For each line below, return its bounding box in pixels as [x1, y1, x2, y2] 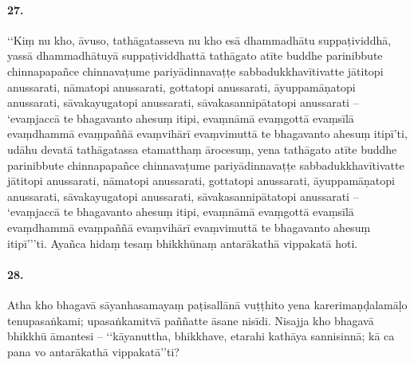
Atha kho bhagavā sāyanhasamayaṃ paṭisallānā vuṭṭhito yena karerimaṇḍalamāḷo [7, 296, 408, 312]
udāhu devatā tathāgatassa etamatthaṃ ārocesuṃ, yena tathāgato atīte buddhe [7, 140, 397, 157]
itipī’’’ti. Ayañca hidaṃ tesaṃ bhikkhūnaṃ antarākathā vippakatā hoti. [7, 234, 358, 251]
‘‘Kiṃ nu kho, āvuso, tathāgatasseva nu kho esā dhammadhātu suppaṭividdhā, [7, 31, 392, 48]
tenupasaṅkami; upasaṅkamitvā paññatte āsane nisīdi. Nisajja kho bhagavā [7, 312, 374, 328]
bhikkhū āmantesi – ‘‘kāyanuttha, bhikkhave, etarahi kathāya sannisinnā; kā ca [7, 328, 395, 344]
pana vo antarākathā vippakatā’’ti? [7, 343, 179, 359]
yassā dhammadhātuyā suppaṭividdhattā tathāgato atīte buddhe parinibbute [7, 47, 383, 64]
